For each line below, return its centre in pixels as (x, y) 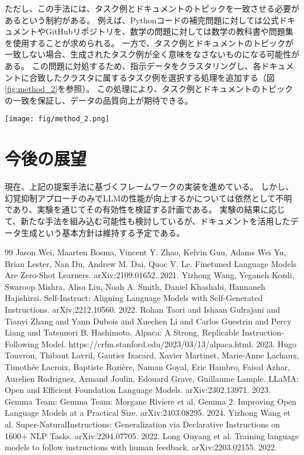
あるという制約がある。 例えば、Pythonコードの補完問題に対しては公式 (142, 20)
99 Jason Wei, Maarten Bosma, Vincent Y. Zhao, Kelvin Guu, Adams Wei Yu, (146, 252)
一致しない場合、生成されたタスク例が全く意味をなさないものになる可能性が (152, 54)
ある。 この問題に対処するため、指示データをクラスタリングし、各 (133, 65)
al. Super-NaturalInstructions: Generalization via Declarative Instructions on (142, 424)
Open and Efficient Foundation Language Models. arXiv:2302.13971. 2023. (138, 390)
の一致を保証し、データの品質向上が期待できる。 (99, 100)
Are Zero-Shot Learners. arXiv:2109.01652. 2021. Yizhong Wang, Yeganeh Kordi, (150, 275)
